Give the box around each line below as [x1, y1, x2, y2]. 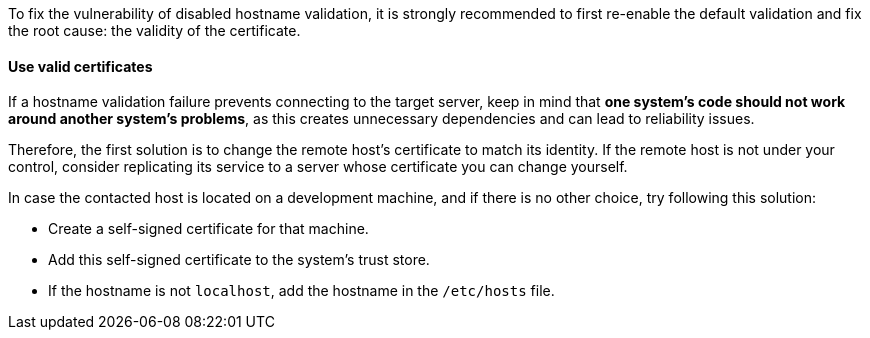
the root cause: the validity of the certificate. [8, 22, 301, 39]
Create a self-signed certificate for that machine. [48, 220, 369, 238]
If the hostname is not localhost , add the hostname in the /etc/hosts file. [48, 282, 555, 300]
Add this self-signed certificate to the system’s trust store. [48, 251, 430, 269]
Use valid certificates [8, 57, 153, 75]
